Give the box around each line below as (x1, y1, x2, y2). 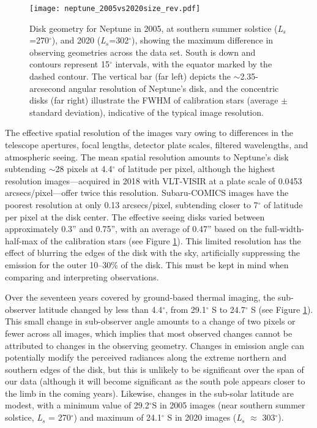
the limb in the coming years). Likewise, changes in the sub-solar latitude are (5, 386, 294, 399)
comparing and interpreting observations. (5, 270, 159, 283)
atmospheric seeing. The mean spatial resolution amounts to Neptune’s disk (5, 150, 289, 163)
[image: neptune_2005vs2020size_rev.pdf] (29, 4, 201, 13)
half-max (5, 234, 38, 247)
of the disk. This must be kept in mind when (121, 258, 289, 271)
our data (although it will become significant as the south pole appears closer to (5, 375, 305, 388)
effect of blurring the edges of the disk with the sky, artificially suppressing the (5, 246, 300, 259)
